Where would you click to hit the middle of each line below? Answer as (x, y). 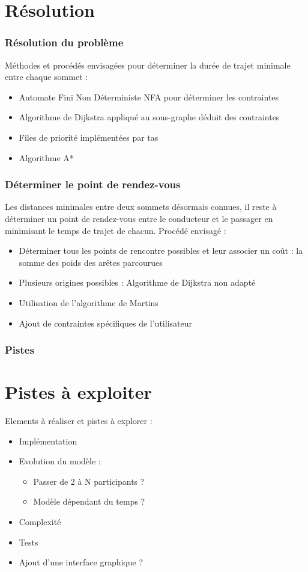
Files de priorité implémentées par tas (89, 137)
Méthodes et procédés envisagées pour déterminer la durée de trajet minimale (148, 65)
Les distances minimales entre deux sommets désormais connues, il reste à (141, 207)
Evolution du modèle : (60, 461)
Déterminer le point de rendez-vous (93, 184)
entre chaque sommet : (47, 77)
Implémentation (48, 441)
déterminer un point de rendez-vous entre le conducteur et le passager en (139, 218)
